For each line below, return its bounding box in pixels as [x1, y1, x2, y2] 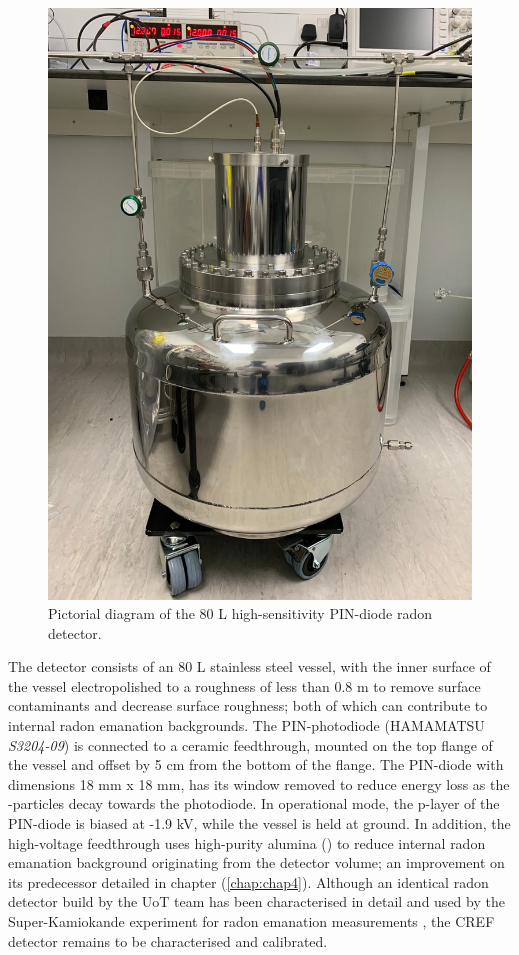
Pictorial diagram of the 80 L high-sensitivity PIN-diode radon [48, 603, 432, 624]
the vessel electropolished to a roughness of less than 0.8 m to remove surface [8, 675, 481, 696]
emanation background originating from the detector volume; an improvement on [8, 852, 505, 873]
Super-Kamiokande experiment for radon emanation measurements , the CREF [8, 911, 495, 932]
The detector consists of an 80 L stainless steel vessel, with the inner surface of [8, 656, 491, 677]
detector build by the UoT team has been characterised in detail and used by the [8, 891, 505, 912]
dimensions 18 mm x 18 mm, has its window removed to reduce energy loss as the [8, 773, 510, 794]
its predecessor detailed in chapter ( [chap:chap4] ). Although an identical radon [8, 871, 489, 892]
